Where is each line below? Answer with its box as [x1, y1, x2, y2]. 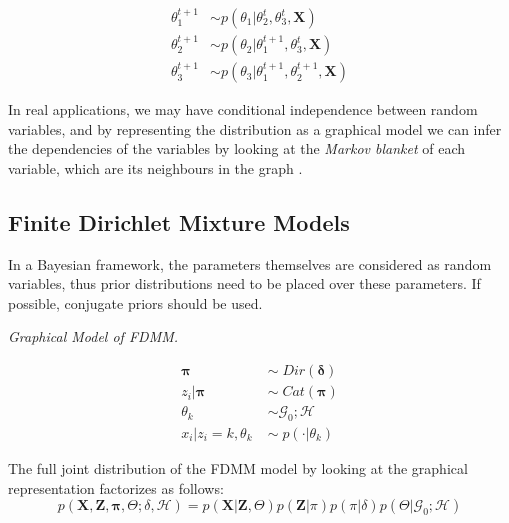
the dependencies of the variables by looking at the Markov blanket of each [8, 138, 466, 159]
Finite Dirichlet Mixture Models [8, 206, 350, 237]
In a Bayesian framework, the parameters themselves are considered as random [8, 253, 492, 274]
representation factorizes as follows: [8, 477, 224, 498]
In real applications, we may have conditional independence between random [8, 99, 478, 120]
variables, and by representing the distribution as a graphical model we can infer [8, 118, 502, 139]
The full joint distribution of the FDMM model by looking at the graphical [8, 457, 468, 478]
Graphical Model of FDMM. [8, 326, 179, 347]
